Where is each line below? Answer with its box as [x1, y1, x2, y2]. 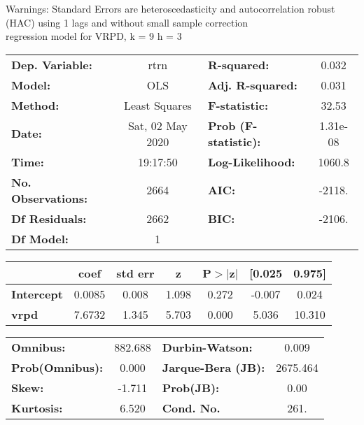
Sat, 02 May [127, 117, 188, 134]
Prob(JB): [162, 379, 220, 396]
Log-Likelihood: [207, 153, 295, 170]
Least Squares [123, 96, 192, 113]
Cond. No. [162, 399, 220, 416]
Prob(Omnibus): [11, 359, 104, 375]
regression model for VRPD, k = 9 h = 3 [6, 29, 182, 43]
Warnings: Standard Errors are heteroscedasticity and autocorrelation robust [6, 1, 335, 15]
